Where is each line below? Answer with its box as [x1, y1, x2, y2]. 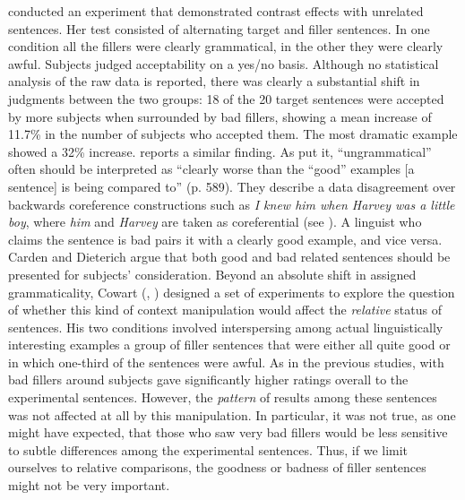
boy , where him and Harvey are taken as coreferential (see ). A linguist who [8, 212, 422, 231]
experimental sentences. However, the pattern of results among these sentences [8, 388, 437, 407]
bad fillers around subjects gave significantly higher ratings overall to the [8, 370, 409, 389]
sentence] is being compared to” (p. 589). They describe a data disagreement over [8, 177, 456, 195]
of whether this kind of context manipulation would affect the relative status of [8, 300, 442, 319]
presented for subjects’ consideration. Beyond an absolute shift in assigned [8, 264, 417, 283]
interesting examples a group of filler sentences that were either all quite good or [8, 335, 451, 354]
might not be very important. [8, 476, 170, 495]
